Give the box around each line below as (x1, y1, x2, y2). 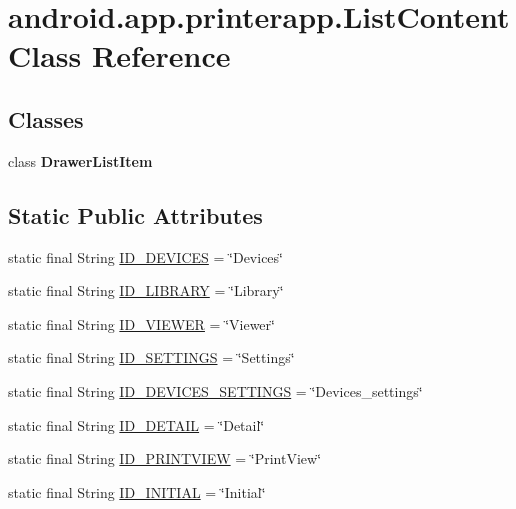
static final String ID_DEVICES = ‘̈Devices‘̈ (8, 246, 283, 267)
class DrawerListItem (8, 150, 153, 171)
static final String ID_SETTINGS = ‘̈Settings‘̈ (8, 347, 295, 368)
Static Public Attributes (8, 199, 263, 230)
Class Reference (8, 35, 231, 76)
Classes (8, 103, 84, 134)
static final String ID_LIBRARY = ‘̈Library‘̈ (8, 280, 284, 301)
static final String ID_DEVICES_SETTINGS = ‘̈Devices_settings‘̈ (8, 380, 423, 401)
